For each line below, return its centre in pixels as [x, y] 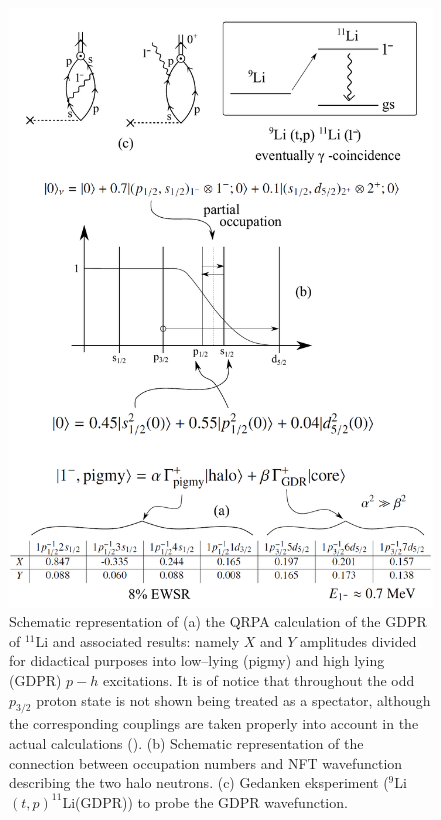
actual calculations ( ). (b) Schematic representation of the [186, 743]
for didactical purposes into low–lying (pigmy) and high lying [197, 660]
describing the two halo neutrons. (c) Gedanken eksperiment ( [199, 782]
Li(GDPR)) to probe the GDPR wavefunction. [205, 801]
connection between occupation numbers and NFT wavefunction [206, 762]
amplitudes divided [358, 640]
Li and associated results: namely [137, 640]
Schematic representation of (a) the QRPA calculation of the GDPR [218, 621]
